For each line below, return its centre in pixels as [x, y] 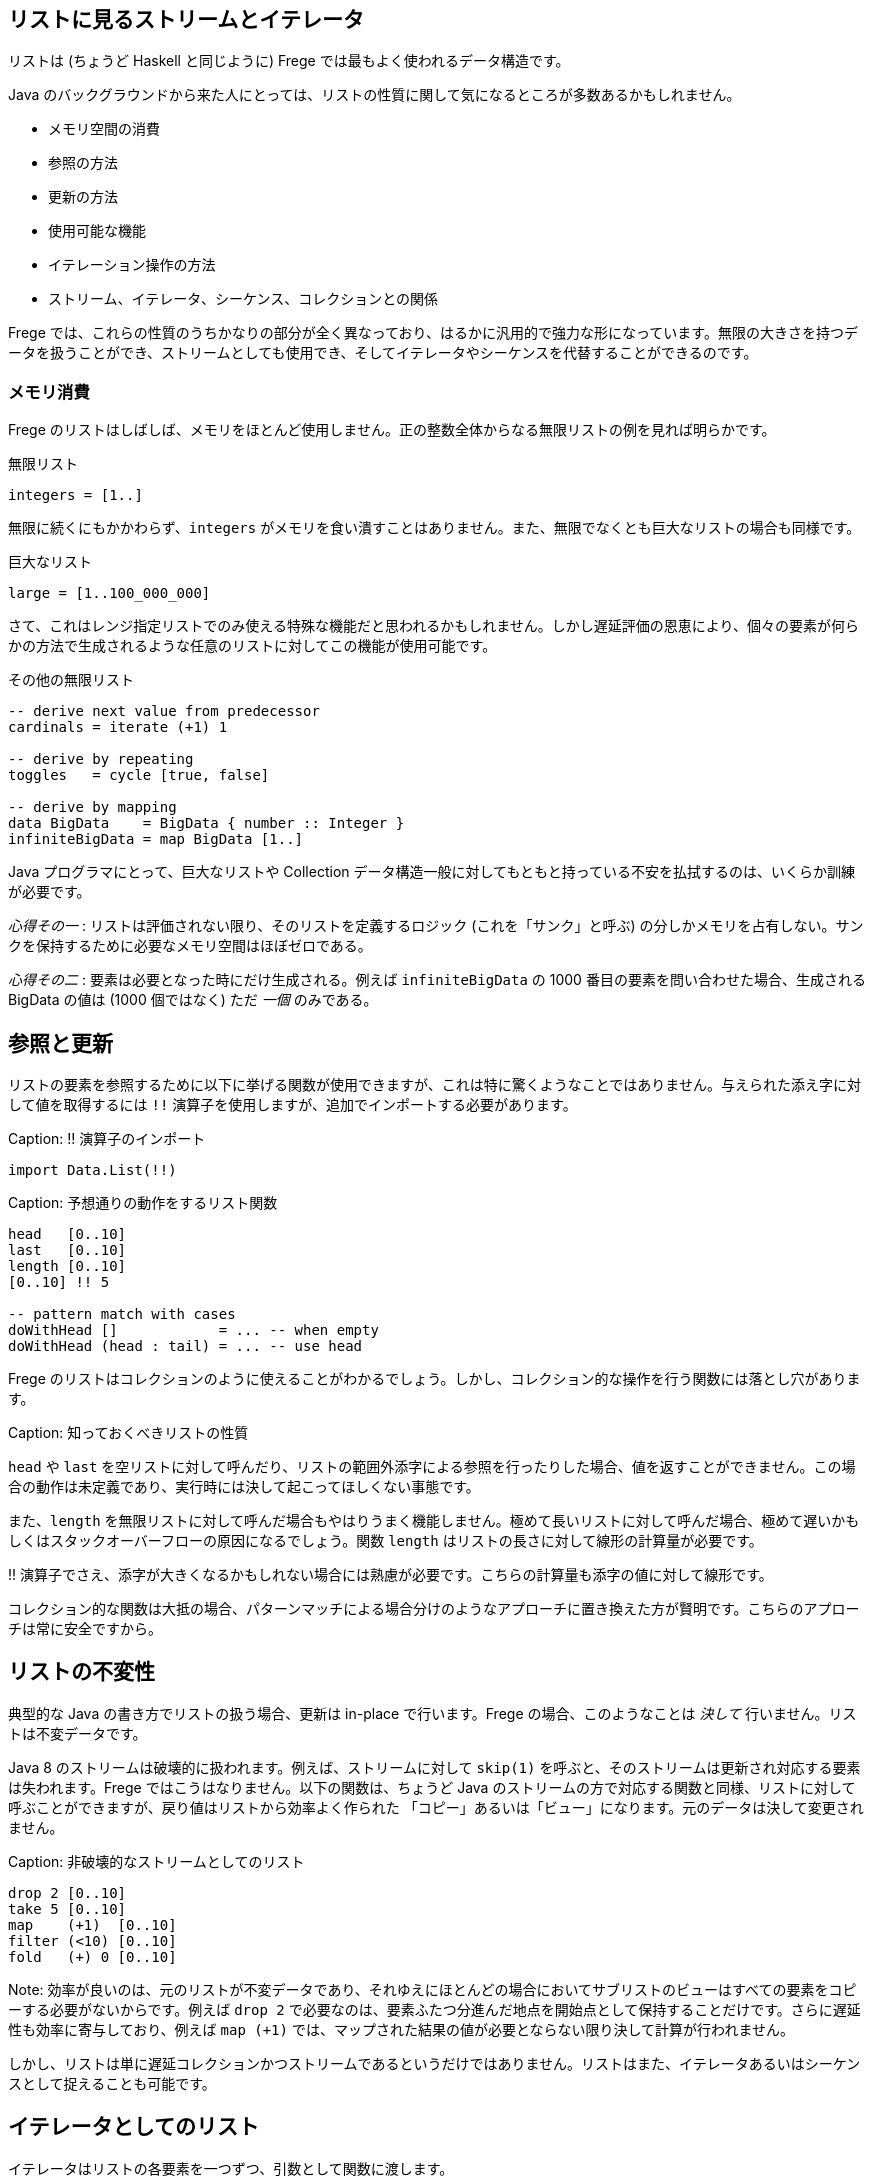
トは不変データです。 [77, 1733]
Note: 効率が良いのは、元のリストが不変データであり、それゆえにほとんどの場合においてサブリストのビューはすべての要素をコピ [432, 1989]
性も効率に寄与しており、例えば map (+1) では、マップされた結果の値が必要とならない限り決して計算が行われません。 [401, 2029]
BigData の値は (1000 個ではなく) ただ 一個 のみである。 [193, 1000]
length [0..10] [67, 1266]
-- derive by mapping [92, 807]
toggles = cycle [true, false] [139, 775]
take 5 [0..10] [67, 1908]
